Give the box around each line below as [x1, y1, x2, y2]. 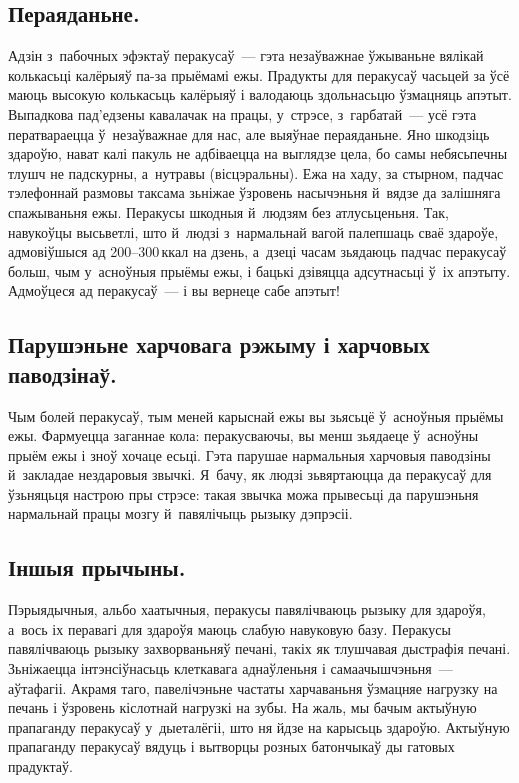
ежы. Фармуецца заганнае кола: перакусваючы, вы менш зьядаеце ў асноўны [8, 425, 479, 446]
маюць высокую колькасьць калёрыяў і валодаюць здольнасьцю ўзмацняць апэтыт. [8, 84, 512, 105]
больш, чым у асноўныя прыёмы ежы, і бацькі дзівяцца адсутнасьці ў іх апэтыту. [8, 260, 511, 281]
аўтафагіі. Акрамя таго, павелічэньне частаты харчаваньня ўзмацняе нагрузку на [8, 677, 498, 698]
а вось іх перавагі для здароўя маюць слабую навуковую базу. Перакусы [8, 618, 451, 639]
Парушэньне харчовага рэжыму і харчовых [8, 329, 430, 360]
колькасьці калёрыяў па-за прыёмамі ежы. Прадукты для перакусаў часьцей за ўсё [8, 64, 510, 85]
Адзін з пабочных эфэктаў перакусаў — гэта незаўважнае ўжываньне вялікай [8, 45, 484, 66]
